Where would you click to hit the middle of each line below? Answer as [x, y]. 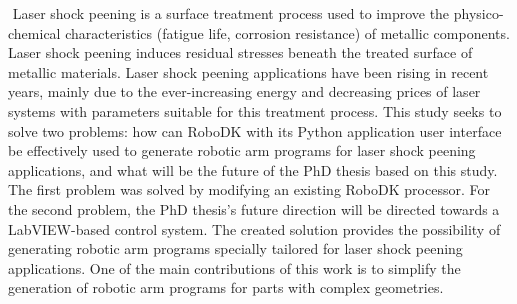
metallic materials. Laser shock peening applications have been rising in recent [248, 71]
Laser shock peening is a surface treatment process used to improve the [231, 13]
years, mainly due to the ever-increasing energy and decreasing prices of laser [244, 91]
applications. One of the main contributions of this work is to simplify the [234, 267]
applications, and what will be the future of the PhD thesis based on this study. [253, 169]
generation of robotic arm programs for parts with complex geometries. [226, 287]
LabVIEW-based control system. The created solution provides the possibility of [254, 228]
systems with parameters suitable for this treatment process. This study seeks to [255, 110]
